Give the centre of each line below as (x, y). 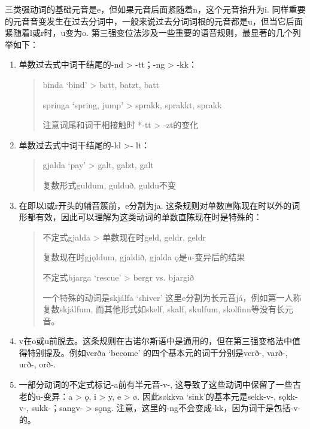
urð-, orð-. (37, 364)
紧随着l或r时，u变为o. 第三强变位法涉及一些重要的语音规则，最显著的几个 (149, 33)
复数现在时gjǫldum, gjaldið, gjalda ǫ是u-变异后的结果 (144, 257)
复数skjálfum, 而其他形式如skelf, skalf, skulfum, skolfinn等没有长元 (168, 309)
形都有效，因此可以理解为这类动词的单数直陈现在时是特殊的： (140, 217)
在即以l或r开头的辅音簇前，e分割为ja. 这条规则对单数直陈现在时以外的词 (159, 205)
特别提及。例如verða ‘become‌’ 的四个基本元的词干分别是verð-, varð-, (157, 352)
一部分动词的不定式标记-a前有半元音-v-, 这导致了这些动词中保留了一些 (156, 384)
